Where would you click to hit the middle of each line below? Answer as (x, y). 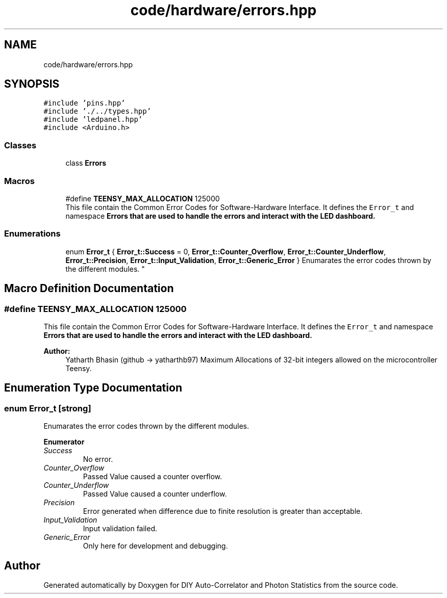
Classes (20, 145)
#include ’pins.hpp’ (84, 103)
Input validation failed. (120, 529)
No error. (98, 459)
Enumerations (32, 234)
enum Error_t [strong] (48, 408)
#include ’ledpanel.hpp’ (93, 120)
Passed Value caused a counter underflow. (155, 494)
